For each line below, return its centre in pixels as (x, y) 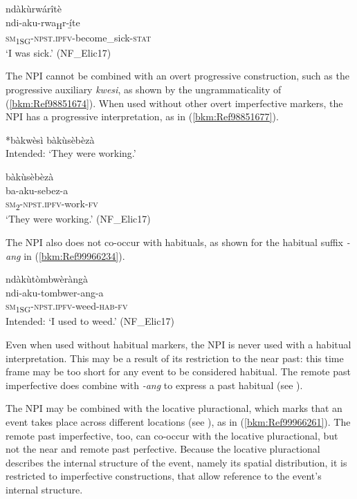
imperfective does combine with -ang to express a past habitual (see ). (154, 385)
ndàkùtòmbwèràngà (47, 279)
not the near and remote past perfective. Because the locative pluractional (163, 449)
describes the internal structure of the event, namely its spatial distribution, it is (176, 462)
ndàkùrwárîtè (34, 8)
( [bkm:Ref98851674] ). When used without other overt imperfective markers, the (174, 103)
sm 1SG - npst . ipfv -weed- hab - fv (67, 307)
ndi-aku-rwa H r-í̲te (43, 23)
